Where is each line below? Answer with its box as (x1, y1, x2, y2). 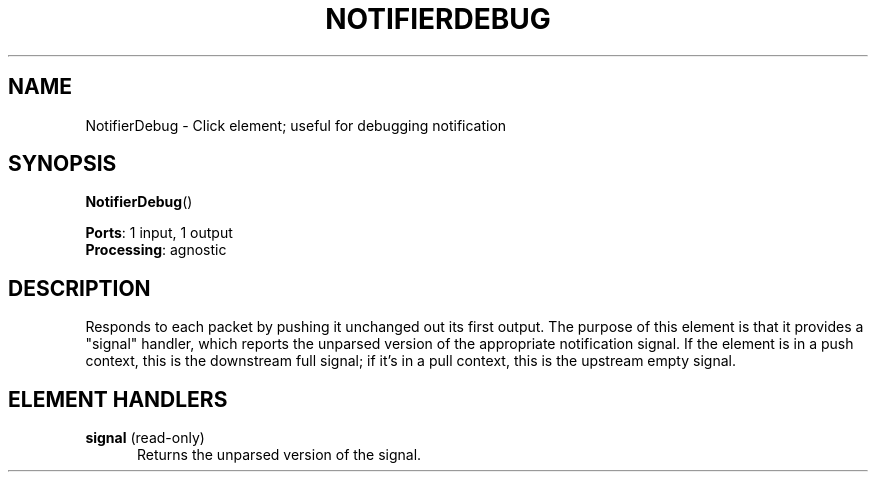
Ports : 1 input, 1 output (85, 224, 233, 242)
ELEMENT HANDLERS (8, 386, 228, 412)
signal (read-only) (85, 429, 205, 447)
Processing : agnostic (85, 241, 227, 259)
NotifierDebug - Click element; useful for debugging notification (85, 116, 507, 134)
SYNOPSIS (8, 151, 117, 177)
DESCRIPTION (8, 275, 151, 301)
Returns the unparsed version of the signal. (137, 446, 422, 464)
